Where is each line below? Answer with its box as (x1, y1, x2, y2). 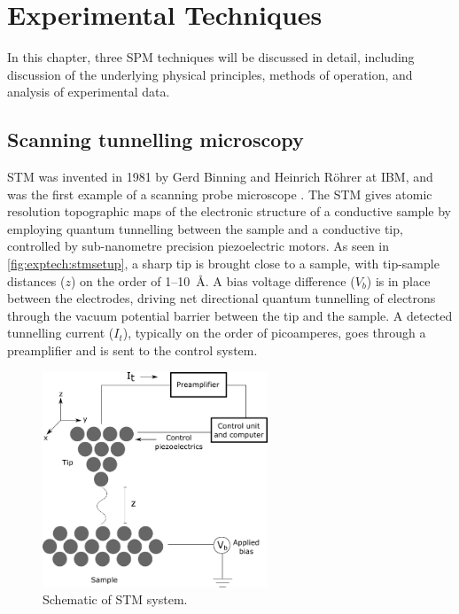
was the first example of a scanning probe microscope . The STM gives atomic (7, 184, 432, 203)
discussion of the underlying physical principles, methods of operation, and (7, 65, 413, 83)
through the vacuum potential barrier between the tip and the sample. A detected (7, 306, 453, 324)
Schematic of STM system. (43, 590, 188, 609)
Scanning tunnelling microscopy (7, 126, 304, 153)
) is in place (366, 271, 431, 290)
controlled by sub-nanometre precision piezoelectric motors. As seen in (7, 237, 390, 255)
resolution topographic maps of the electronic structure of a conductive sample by (7, 202, 452, 221)
